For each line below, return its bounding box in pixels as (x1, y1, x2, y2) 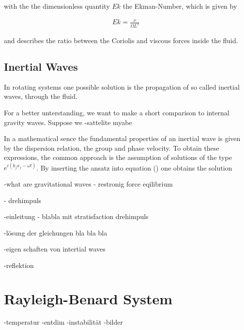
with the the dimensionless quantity (4, 1, 110, 11)
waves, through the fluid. (4, 91, 77, 101)
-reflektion (4, 260, 34, 270)
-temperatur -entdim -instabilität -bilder (4, 316, 123, 327)
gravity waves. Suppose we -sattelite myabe (4, 117, 132, 127)
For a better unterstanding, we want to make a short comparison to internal (4, 108, 229, 117)
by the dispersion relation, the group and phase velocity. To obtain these (4, 142, 219, 153)
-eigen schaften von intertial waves (4, 244, 106, 254)
